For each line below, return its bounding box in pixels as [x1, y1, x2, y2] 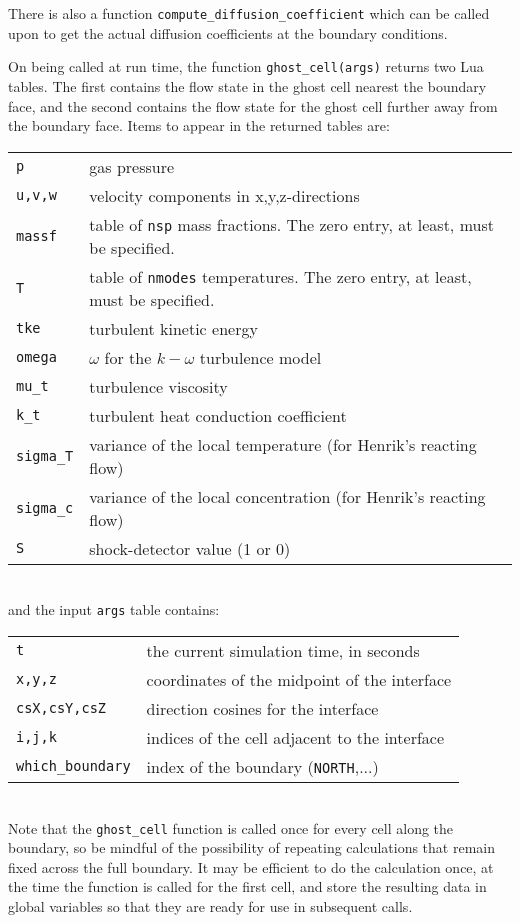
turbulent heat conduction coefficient [89, 403, 347, 427]
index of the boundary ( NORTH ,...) [146, 754, 379, 778]
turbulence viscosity [89, 374, 228, 398]
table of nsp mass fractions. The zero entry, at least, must [89, 212, 494, 236]
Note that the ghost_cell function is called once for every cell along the [8, 817, 454, 838]
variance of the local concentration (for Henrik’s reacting [89, 484, 486, 508]
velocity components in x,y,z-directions [89, 183, 360, 207]
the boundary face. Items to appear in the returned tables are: [8, 115, 390, 136]
